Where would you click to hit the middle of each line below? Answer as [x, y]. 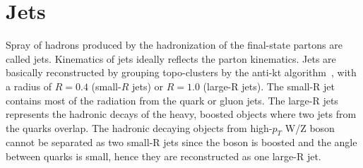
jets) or [148, 86]
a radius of [29, 86]
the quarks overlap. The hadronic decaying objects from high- [139, 127]
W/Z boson [310, 127]
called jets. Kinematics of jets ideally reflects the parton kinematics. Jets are [171, 58]
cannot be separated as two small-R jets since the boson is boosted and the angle [181, 142]
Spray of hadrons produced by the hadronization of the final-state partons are [174, 45]
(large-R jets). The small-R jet [269, 86]
